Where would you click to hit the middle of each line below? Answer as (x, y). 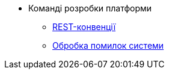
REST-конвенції (84, 27)
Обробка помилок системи (108, 45)
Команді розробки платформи (90, 8)
